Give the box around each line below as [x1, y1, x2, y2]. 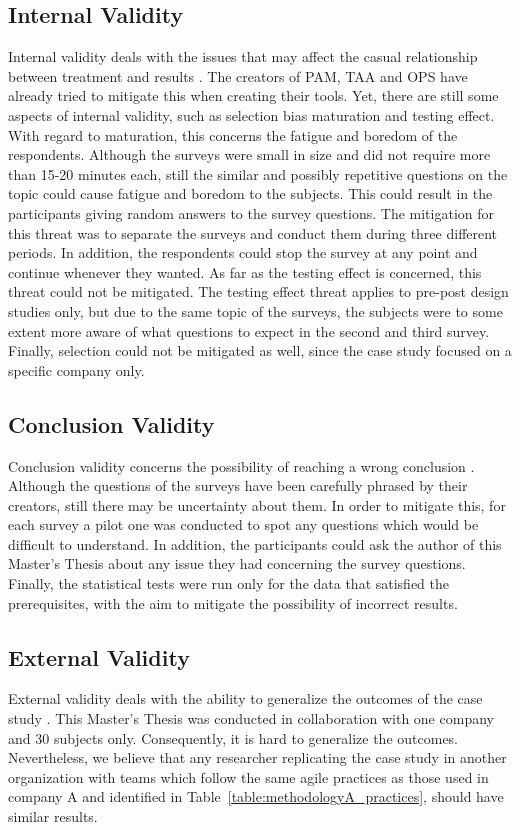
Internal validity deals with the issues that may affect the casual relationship [8, 46, 478, 67]
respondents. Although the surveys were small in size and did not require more [8, 144, 491, 165]
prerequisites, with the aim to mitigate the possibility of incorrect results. [8, 592, 458, 613]
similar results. [8, 806, 98, 827]
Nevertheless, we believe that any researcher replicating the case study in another [8, 747, 507, 768]
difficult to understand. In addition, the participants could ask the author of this [8, 533, 502, 554]
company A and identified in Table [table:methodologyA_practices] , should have [8, 786, 504, 807]
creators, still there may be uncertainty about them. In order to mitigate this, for [8, 494, 506, 515]
